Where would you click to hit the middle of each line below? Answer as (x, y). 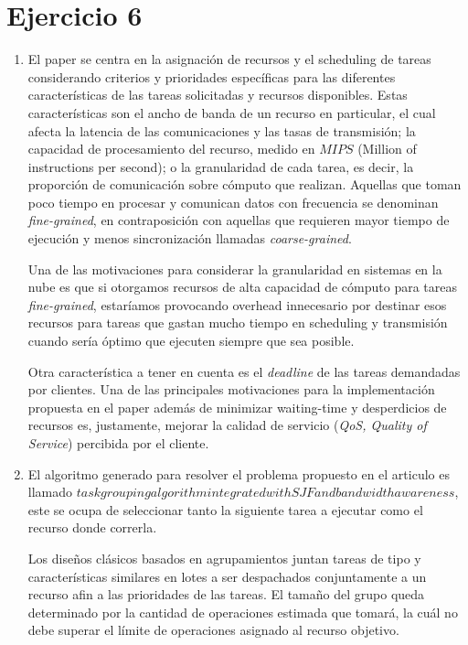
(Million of (387, 149)
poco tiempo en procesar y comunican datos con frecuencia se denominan (233, 202)
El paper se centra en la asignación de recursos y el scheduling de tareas (229, 59)
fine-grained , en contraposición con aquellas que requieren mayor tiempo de (239, 220)
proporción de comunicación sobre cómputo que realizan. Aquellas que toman (245, 184)
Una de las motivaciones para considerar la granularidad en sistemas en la (235, 269)
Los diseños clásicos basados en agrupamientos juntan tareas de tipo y (224, 558)
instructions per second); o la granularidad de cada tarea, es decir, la (221, 166)
